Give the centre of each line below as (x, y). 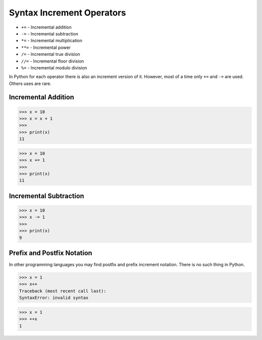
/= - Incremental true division (50, 54)
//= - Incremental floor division (53, 61)
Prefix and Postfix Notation (50, 253)
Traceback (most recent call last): (63, 291)
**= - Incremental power (46, 47)
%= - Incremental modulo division (54, 67)
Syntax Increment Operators (67, 13)
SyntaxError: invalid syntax (54, 298)
